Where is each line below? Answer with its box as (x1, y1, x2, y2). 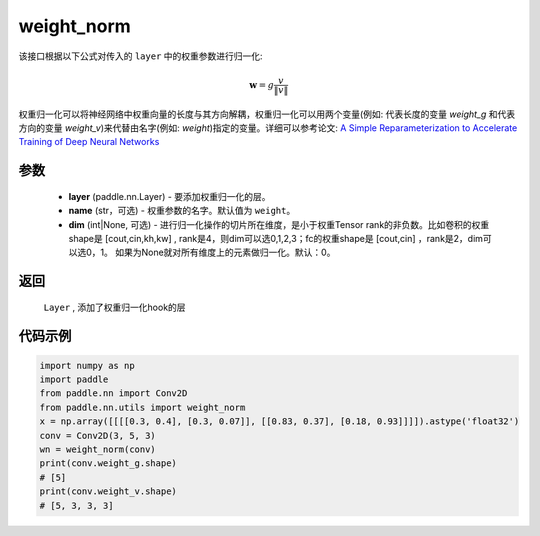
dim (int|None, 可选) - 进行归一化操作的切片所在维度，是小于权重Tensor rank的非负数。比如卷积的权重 (68, 218, 490, 230)
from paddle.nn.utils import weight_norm (39, 401, 246, 413)
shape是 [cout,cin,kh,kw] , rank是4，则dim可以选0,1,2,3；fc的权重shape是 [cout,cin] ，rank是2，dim (68, 232, 484, 244)
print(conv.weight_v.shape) (39, 486, 177, 497)
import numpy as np (39, 360, 135, 371)
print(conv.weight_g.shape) (39, 458, 177, 469)
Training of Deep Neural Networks (18, 136, 160, 148)
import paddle (39, 374, 109, 385)
